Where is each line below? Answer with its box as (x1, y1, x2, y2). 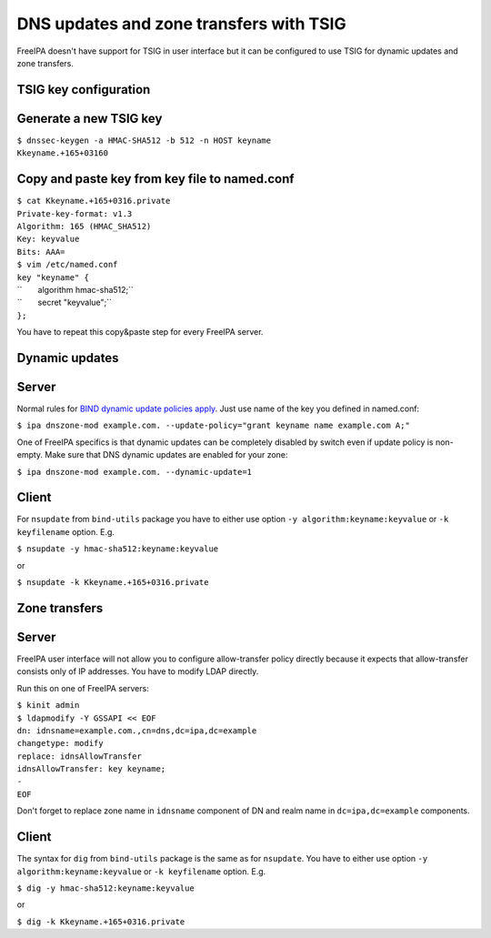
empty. (16, 449, 44, 460)
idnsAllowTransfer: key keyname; (16, 764, 166, 774)
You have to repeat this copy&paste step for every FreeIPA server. (16, 327, 264, 338)
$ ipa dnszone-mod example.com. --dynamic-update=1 (16, 467, 253, 477)
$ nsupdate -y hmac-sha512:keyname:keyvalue (16, 544, 219, 554)
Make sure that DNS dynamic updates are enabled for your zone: (45, 449, 288, 460)
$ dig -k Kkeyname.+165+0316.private (16, 916, 185, 927)
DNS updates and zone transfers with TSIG (16, 14, 346, 34)
